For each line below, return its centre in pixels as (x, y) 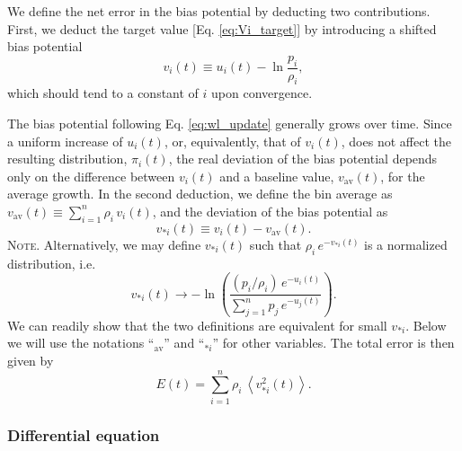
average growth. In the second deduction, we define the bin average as (200, 194)
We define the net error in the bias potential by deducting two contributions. (219, 11)
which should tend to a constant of (103, 93)
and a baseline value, (277, 176)
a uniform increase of (65, 141)
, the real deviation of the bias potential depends (303, 159)
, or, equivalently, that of (232, 141)
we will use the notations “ (81, 343)
